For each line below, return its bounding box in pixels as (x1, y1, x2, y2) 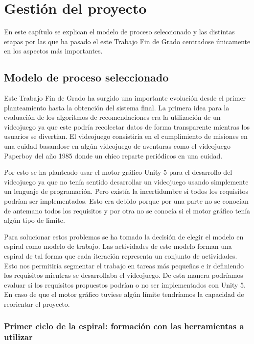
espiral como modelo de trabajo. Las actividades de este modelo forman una (4, 241, 232, 251)
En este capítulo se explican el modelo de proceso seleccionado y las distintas (4, 26, 235, 37)
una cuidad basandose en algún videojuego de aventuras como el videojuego (4, 141, 231, 151)
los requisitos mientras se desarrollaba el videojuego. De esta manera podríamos (4, 270, 243, 280)
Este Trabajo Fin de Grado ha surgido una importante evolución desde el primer (4, 93, 246, 103)
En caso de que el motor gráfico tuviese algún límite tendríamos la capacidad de (4, 289, 244, 299)
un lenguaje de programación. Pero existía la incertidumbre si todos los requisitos (4, 186, 249, 196)
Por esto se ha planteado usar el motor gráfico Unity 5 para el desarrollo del (4, 167, 232, 177)
